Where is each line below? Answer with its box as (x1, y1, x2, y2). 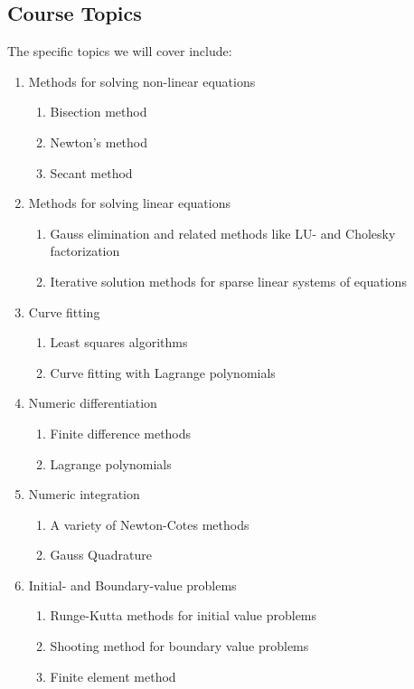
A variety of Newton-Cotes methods (50, 514, 249, 533)
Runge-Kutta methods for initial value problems (50, 606, 317, 625)
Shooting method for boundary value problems (50, 637, 309, 656)
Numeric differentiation (28, 393, 157, 412)
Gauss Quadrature (50, 545, 152, 564)
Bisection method (50, 102, 147, 121)
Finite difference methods (50, 423, 192, 442)
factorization (50, 241, 120, 260)
